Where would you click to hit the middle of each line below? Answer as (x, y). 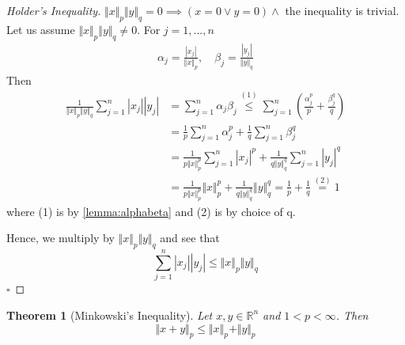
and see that (190, 238)
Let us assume (41, 29)
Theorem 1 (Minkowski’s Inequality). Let (110, 315)
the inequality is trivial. (342, 10)
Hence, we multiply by (61, 238)
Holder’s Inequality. (54, 10)
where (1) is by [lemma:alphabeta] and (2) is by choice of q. (151, 211)
